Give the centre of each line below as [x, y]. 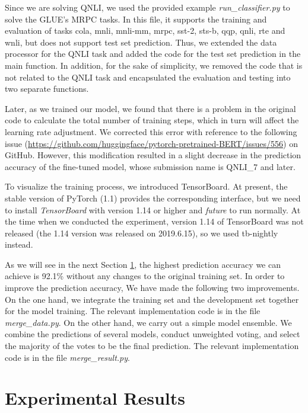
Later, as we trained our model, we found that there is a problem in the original [150, 108]
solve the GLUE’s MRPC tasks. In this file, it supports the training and [136, 19]
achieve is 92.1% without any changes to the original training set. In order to [145, 276]
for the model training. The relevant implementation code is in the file [133, 311]
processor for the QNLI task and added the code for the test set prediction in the [153, 54]
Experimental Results [95, 398]
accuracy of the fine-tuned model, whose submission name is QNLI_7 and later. [150, 166]
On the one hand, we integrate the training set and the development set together [152, 299]
